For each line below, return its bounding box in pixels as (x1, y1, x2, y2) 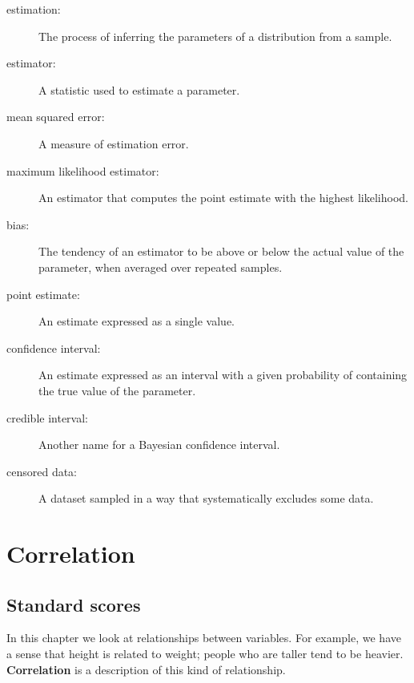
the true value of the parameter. (38, 382, 196, 398)
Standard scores (6, 592, 141, 616)
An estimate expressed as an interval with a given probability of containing (38, 366, 408, 383)
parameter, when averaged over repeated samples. (38, 258, 283, 275)
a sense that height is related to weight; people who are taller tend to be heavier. (6, 645, 404, 662)
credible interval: (6, 409, 88, 426)
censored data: (6, 463, 78, 479)
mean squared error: (6, 108, 105, 125)
